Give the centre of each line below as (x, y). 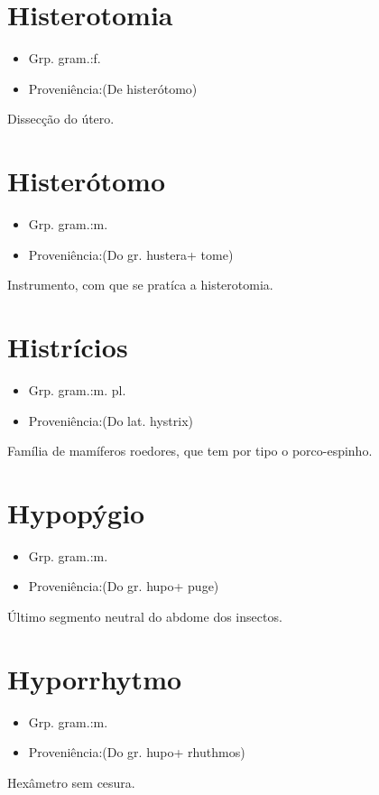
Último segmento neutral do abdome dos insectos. (145, 617)
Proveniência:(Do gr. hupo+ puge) (124, 586)
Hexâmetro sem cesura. (71, 782)
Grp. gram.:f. (65, 58)
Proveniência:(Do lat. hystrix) (111, 420)
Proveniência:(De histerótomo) (113, 88)
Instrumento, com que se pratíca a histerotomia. (140, 285)
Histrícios (68, 347)
